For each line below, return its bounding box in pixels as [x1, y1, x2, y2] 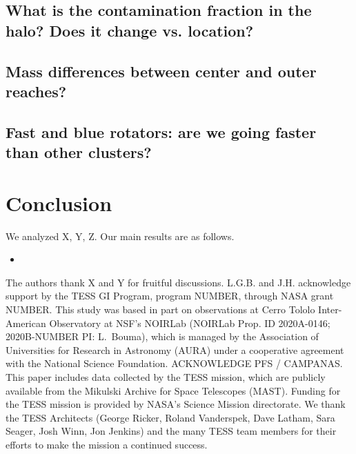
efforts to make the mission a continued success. [6, 437, 208, 451]
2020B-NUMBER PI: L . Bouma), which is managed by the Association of [6, 329, 319, 344]
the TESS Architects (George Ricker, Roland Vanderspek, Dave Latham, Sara [6, 410, 335, 424]
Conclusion [6, 188, 112, 217]
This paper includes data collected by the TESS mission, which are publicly [6, 369, 326, 384]
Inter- [318, 302, 342, 317]
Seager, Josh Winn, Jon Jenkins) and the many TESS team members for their [6, 424, 337, 438]
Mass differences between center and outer [6, 60, 317, 81]
